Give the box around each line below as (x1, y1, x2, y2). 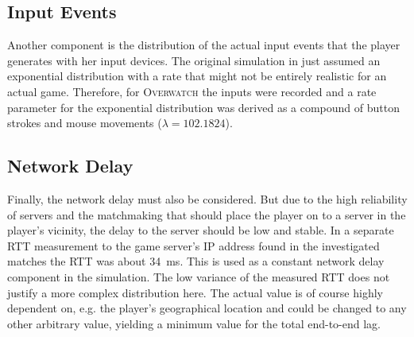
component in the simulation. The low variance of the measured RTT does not (7, 268, 390, 285)
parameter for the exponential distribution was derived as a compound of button (7, 99, 400, 115)
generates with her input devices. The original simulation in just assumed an (7, 52, 381, 68)
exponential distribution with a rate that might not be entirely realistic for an (7, 68, 387, 84)
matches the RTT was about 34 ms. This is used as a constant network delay (7, 253, 385, 269)
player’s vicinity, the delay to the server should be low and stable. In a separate (7, 222, 394, 238)
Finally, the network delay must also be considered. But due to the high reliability (7, 190, 408, 207)
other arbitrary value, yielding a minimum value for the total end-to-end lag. (7, 315, 381, 331)
